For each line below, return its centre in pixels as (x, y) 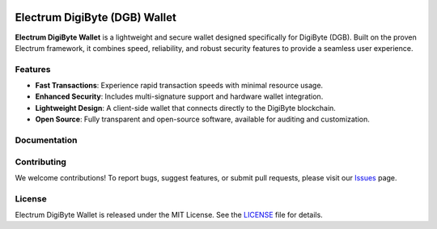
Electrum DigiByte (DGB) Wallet (96, 17)
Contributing (40, 162)
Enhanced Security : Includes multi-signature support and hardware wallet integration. (179, 96)
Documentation (46, 140)
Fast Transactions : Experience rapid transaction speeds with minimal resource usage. (179, 86)
